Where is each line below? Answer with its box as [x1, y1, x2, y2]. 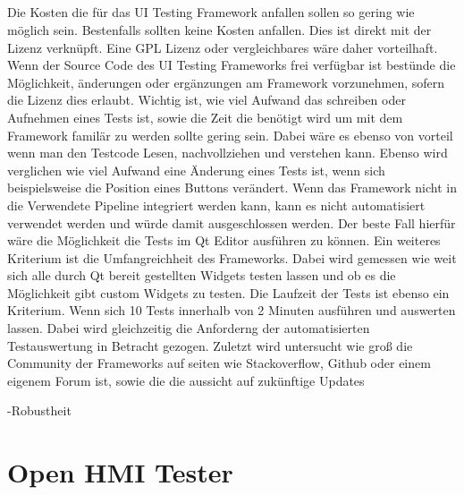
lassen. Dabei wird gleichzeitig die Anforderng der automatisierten [7, 319, 370, 337]
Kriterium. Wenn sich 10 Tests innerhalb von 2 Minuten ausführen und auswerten [7, 301, 456, 320]
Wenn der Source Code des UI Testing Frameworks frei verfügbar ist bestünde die [7, 55, 456, 74]
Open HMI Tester [7, 454, 233, 491]
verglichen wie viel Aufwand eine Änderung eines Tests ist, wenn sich [7, 160, 385, 179]
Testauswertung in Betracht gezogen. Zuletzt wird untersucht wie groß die [7, 336, 413, 354]
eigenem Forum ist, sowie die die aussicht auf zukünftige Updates [7, 371, 365, 389]
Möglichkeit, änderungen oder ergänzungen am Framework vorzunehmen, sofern [7, 73, 445, 91]
